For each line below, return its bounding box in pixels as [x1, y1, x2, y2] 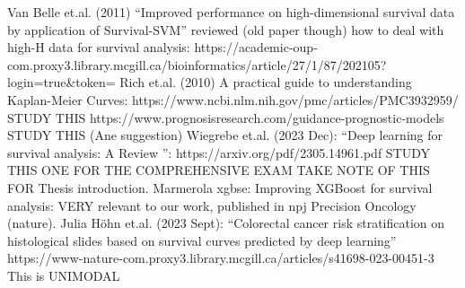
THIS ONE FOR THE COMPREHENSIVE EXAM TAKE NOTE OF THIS [7, 161, 430, 179]
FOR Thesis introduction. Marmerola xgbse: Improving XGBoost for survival [7, 178, 433, 196]
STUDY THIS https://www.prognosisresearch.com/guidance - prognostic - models [7, 108, 444, 127]
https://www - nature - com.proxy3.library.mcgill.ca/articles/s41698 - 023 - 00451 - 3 [7, 249, 434, 267]
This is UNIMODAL [7, 266, 120, 284]
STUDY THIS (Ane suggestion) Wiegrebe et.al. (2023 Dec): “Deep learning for [7, 126, 443, 144]
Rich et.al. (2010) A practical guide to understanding [119, 73, 412, 92]
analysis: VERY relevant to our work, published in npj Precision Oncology [7, 196, 417, 214]
